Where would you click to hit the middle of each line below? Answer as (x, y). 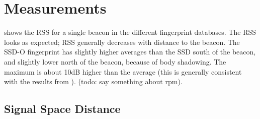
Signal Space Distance (62, 109)
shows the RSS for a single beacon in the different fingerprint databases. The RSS (130, 32)
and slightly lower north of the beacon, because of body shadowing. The (115, 61)
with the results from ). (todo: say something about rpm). (93, 81)
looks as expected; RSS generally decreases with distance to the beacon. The (122, 42)
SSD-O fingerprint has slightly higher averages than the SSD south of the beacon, (130, 52)
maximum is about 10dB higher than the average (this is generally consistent (123, 71)
